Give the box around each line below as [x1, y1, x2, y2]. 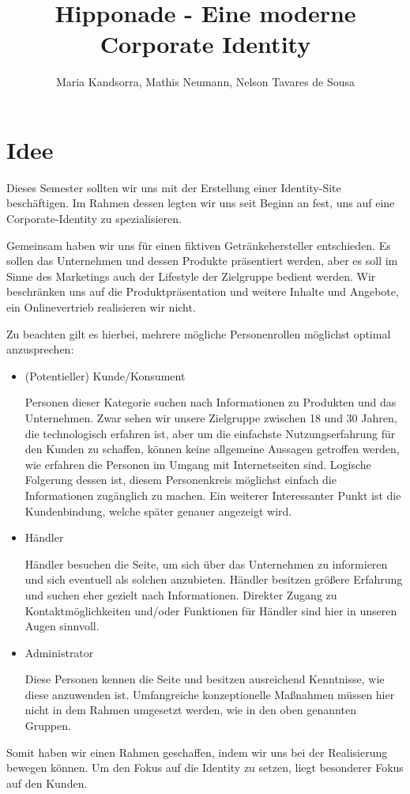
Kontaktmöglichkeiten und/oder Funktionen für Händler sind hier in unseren [24, 602, 397, 618]
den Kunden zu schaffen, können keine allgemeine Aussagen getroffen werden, [24, 440, 400, 457]
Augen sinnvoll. [24, 618, 100, 634]
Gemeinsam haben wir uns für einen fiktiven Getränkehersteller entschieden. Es [6, 236, 391, 253]
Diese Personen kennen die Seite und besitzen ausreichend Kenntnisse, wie [24, 671, 385, 687]
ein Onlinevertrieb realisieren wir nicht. [6, 299, 196, 315]
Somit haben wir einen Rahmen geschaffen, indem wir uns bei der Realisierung [6, 743, 388, 760]
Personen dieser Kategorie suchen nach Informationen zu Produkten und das [24, 394, 397, 410]
